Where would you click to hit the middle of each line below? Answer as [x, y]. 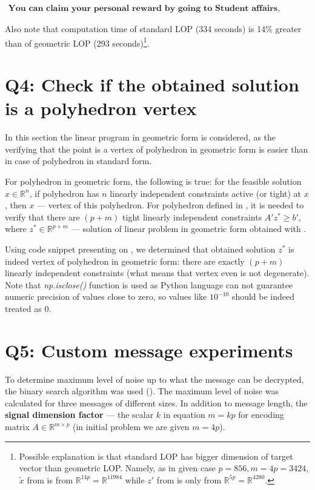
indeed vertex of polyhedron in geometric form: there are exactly [125, 261]
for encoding [261, 415]
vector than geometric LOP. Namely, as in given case [117, 468]
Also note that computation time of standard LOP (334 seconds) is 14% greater [153, 29]
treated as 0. [28, 308]
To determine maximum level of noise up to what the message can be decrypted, [154, 379]
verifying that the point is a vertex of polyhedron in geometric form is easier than [157, 149]
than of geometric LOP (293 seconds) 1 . [77, 42]
